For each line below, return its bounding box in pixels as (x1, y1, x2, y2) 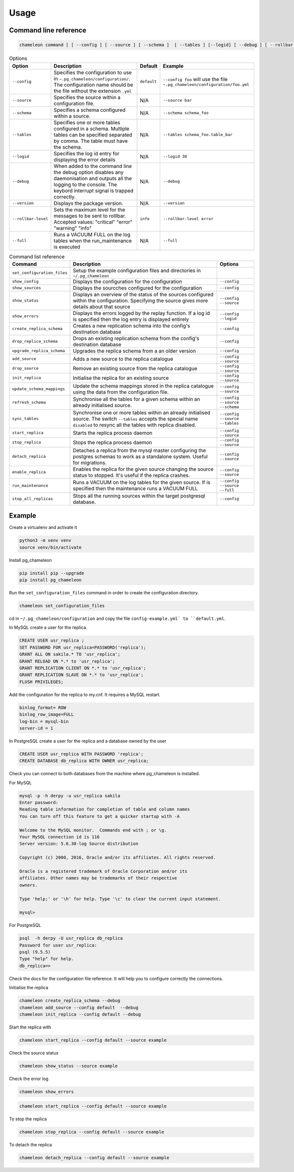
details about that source (73, 303, 131, 310)
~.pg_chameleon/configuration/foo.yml (163, 82, 249, 87)
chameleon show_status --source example (19, 1063, 118, 1068)
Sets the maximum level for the (53, 206, 125, 213)
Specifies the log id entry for (53, 150, 120, 157)
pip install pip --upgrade (19, 570, 84, 576)
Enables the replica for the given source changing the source (73, 466, 214, 473)
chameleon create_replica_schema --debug (19, 998, 121, 1004)
